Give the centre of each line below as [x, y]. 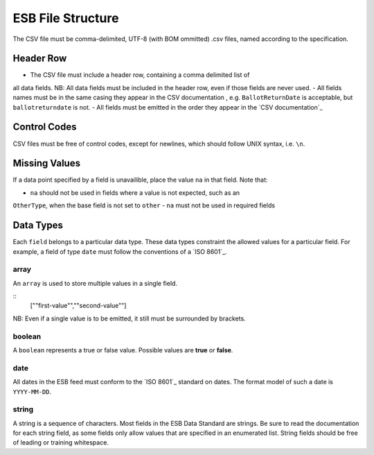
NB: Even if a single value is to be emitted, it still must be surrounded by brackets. [129, 318]
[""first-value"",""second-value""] [78, 306]
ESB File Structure [66, 18]
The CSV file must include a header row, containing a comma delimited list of [140, 75]
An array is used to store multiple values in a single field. [95, 283]
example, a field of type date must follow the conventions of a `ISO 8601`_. [120, 251]
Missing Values [47, 163]
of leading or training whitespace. [61, 443]
